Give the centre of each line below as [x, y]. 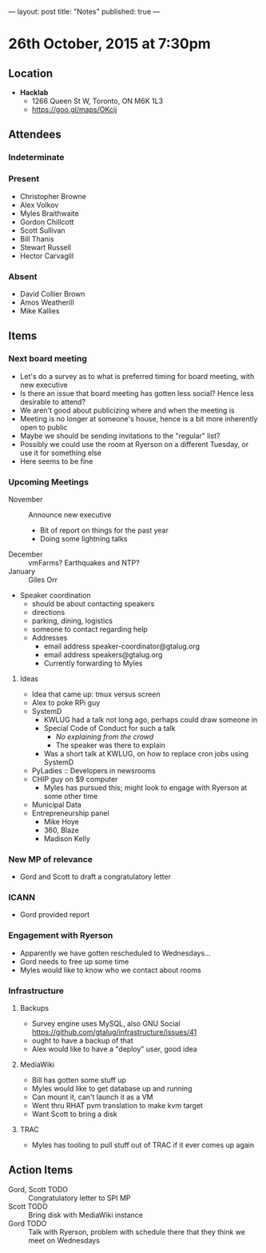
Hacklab [34, 92]
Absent [23, 277]
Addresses [50, 637]
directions [48, 612]
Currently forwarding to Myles [93, 663]
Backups [34, 1008]
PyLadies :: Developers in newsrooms [93, 770]
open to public [44, 427]
